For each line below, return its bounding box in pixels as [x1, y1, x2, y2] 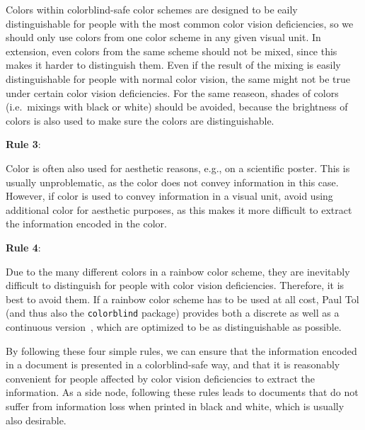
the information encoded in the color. [6, 216, 167, 231]
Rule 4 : [6, 239, 41, 254]
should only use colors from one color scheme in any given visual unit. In [6, 30, 321, 45]
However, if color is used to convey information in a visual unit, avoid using [6, 188, 333, 203]
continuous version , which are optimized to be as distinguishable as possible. [6, 319, 342, 334]
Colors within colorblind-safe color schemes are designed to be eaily [6, 2, 298, 16]
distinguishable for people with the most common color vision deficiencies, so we [6, 16, 354, 30]
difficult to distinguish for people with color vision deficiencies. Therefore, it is [6, 278, 344, 293]
